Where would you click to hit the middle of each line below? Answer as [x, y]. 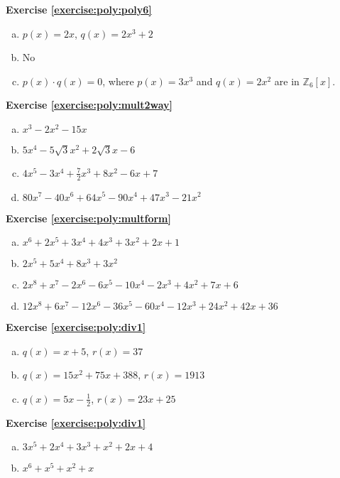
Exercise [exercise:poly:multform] [88, 218]
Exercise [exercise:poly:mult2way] [89, 105]
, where [118, 81]
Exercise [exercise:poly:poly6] [79, 9]
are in [287, 81]
